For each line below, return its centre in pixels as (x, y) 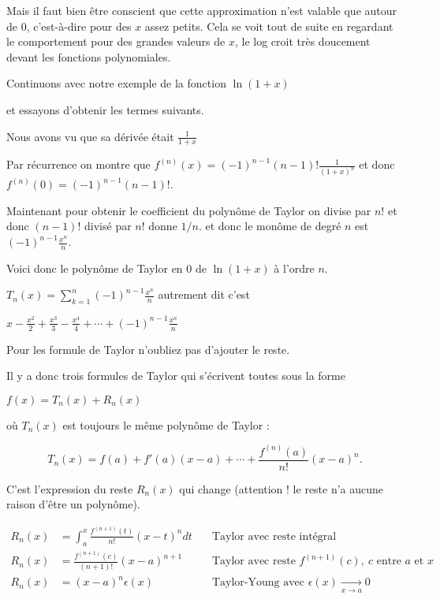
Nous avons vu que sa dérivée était (90, 136)
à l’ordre (294, 268)
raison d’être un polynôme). (73, 504)
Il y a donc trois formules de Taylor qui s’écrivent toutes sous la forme (176, 376)
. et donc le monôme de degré (270, 226)
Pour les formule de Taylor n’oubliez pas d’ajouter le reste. (148, 349)
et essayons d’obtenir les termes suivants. (105, 109)
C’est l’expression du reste (70, 488)
